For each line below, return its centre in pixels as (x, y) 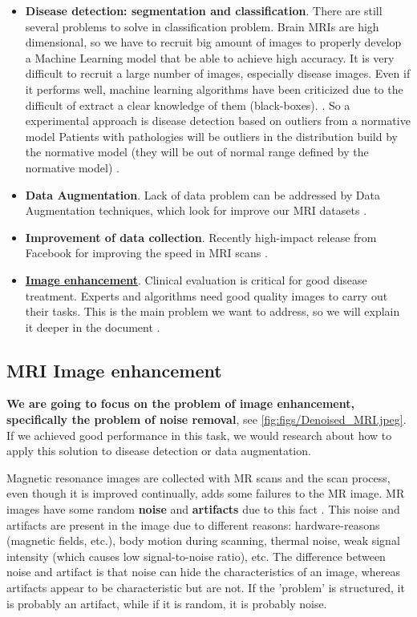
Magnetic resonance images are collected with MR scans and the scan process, (198, 477)
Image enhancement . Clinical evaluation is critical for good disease (196, 279)
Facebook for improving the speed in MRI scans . (146, 253)
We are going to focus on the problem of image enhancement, (180, 403)
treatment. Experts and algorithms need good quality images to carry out (206, 295)
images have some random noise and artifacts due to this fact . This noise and (203, 509)
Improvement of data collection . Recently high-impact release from (201, 237)
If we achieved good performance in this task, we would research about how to (199, 435)
